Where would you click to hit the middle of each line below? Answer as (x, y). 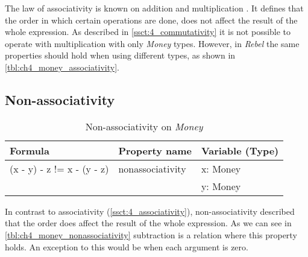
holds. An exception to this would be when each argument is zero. (127, 246)
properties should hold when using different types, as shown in (120, 55)
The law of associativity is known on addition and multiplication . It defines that (154, 8)
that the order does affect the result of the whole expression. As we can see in (148, 223)
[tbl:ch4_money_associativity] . (62, 67)
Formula (30, 150)
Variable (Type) (240, 150)
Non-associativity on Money (144, 126)
